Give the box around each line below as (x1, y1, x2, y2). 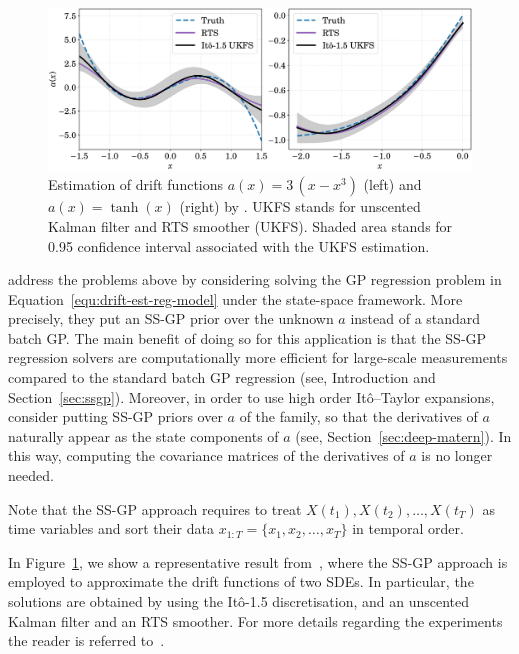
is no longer (421, 445, 493, 466)
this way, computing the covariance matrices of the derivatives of (8, 445, 405, 466)
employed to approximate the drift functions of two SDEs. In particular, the (8, 571, 474, 592)
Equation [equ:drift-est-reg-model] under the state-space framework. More (8, 288, 463, 309)
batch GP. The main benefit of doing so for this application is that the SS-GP (8, 327, 487, 348)
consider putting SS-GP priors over (8, 406, 223, 427)
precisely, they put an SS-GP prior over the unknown (8, 308, 334, 329)
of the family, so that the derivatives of (239, 406, 478, 427)
